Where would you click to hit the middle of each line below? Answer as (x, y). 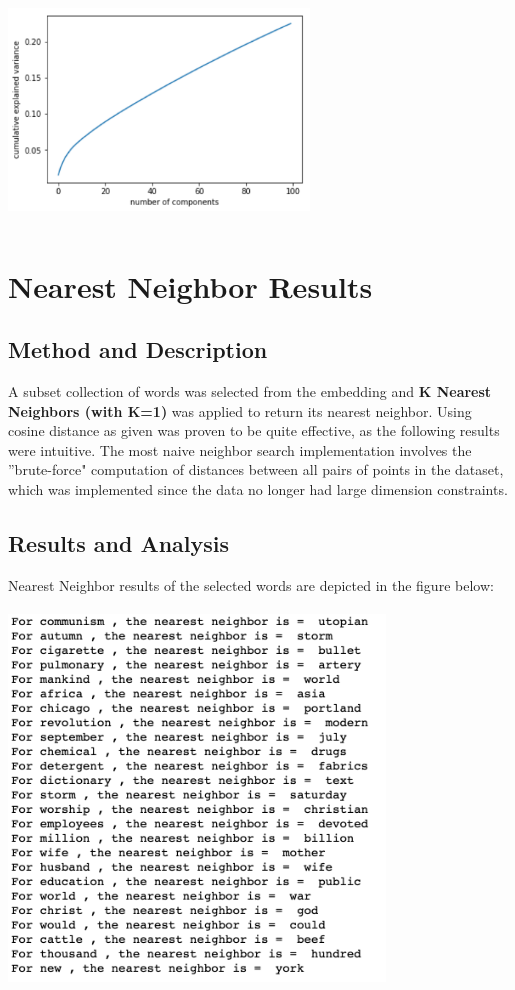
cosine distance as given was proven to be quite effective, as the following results (254, 430)
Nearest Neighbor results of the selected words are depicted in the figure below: (251, 584)
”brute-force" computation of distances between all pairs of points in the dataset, (256, 469)
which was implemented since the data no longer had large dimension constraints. (258, 488)
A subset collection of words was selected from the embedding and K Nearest (250, 390)
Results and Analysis (119, 542)
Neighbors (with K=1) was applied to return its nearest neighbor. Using (240, 410)
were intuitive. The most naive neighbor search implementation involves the (240, 449)
